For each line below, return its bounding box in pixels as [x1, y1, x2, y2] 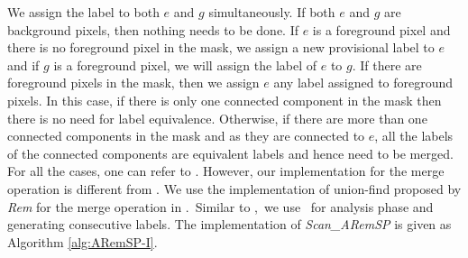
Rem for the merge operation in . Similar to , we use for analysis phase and [7, 197, 434, 216]
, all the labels [374, 126, 454, 145]
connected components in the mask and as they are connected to [7, 126, 365, 145]
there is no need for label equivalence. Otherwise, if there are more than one [7, 108, 427, 127]
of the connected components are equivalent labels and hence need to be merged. [7, 143, 454, 162]
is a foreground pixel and [312, 20, 451, 39]
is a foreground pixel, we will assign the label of [53, 55, 317, 74]
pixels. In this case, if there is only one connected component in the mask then [7, 90, 442, 109]
